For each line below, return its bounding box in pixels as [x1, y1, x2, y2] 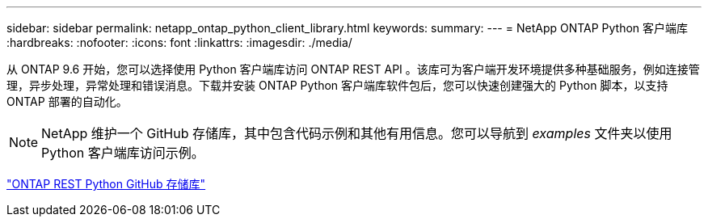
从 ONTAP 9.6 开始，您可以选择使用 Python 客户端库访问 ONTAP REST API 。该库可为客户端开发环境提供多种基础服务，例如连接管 [6, 62, 700, 76]
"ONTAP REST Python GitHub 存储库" [6, 177, 206, 191]
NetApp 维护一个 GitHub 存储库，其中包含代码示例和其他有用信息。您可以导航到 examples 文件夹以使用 [41, 125, 672, 141]
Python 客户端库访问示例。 [41, 145, 204, 161]
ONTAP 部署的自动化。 [6, 95, 128, 108]
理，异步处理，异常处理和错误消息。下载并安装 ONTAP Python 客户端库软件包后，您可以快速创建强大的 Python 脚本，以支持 [6, 78, 668, 92]
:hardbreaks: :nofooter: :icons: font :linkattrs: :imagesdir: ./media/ [6, 36, 352, 49]
